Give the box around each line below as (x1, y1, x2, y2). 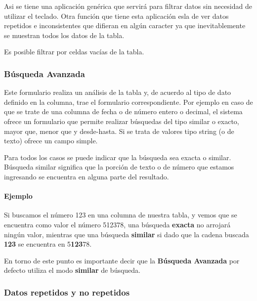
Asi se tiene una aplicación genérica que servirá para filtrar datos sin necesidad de (4, 1, 252, 11)
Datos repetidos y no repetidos (4, 286, 130, 298)
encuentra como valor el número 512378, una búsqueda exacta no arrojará (4, 219, 231, 229)
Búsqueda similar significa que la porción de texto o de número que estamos (4, 162, 234, 172)
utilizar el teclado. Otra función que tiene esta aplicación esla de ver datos (4, 10, 229, 21)
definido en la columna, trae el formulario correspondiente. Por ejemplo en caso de (4, 96, 253, 107)
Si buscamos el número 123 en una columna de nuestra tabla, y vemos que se (4, 210, 237, 220)
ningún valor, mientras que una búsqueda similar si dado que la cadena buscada (4, 229, 249, 239)
